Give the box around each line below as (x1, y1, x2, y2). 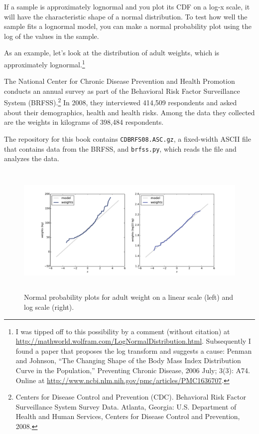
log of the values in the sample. (4, 30, 99, 41)
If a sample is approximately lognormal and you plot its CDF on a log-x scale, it (4, 1, 250, 11)
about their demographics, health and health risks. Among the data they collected (4, 107, 255, 117)
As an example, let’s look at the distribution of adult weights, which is (4, 47, 220, 58)
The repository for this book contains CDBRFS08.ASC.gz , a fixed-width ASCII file (4, 133, 251, 144)
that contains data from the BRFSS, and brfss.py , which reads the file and (4, 143, 237, 154)
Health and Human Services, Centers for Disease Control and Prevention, (15, 411, 240, 422)
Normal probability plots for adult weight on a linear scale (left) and (24, 292, 233, 302)
